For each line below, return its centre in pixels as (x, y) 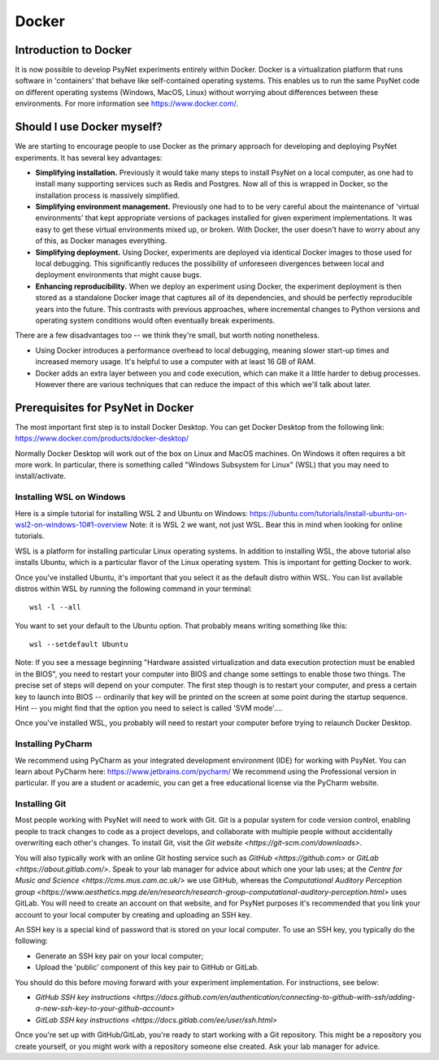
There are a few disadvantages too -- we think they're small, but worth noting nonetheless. (167, 335)
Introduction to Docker (74, 50)
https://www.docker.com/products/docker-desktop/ (102, 438)
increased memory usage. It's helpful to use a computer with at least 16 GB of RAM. (176, 362)
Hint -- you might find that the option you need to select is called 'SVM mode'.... (149, 708)
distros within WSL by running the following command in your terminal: (133, 589)
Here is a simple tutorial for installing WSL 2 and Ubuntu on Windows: (131, 513)
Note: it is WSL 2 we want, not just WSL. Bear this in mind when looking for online (265, 524)
